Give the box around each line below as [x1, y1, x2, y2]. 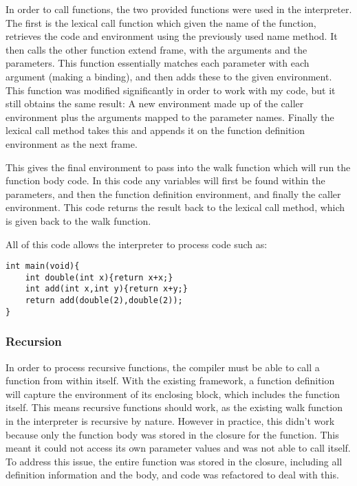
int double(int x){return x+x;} [25, 272, 173, 283]
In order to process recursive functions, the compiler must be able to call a [6, 360, 320, 374]
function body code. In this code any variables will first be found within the [6, 173, 325, 188]
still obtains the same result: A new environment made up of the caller [6, 96, 304, 111]
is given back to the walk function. [6, 213, 151, 228]
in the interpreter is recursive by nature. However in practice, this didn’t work [6, 413, 335, 428]
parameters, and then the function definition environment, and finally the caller [6, 186, 341, 201]
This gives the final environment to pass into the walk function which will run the [6, 159, 351, 174]
